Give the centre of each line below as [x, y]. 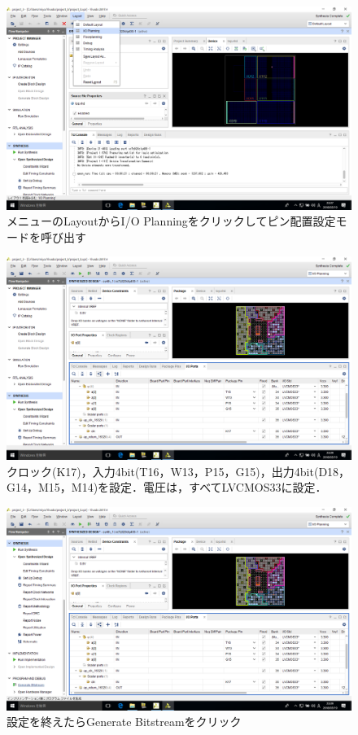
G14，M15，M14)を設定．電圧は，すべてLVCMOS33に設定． [167, 487]
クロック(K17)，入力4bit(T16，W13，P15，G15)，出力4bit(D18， [179, 471]
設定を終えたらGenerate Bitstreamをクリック [124, 722]
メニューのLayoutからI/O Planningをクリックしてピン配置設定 [171, 221]
